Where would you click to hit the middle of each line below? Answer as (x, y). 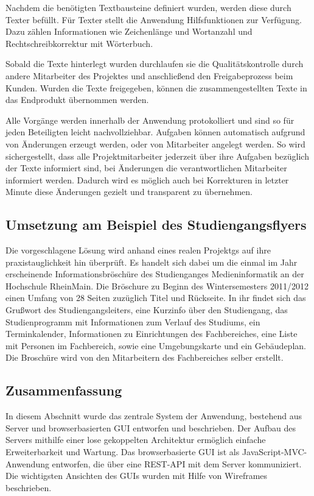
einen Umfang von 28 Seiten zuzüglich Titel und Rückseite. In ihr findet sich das (156, 298)
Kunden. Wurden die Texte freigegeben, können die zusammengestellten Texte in (156, 87)
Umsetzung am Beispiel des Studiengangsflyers (156, 225)
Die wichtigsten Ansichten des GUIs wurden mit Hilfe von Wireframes (137, 476)
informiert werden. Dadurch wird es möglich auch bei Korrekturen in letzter (147, 179)
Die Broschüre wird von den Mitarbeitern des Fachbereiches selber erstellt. (145, 357)
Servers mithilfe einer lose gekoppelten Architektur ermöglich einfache (136, 440)
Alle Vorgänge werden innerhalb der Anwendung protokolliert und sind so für (150, 120)
